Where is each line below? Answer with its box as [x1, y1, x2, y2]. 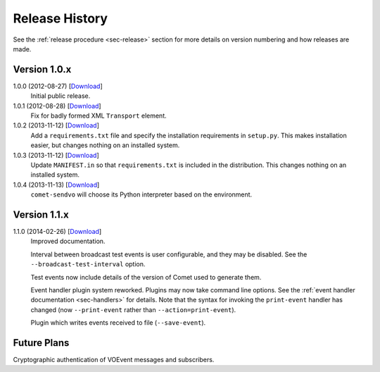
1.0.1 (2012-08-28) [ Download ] [13, 101, 101, 110]
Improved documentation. [30, 237, 106, 246]
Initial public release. [30, 92, 91, 100]
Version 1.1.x [13, 209, 70, 221]
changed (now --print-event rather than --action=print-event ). [30, 305, 236, 314]
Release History [13, 11, 108, 26]
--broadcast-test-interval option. [30, 260, 146, 268]
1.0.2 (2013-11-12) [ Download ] [13, 121, 100, 130]
